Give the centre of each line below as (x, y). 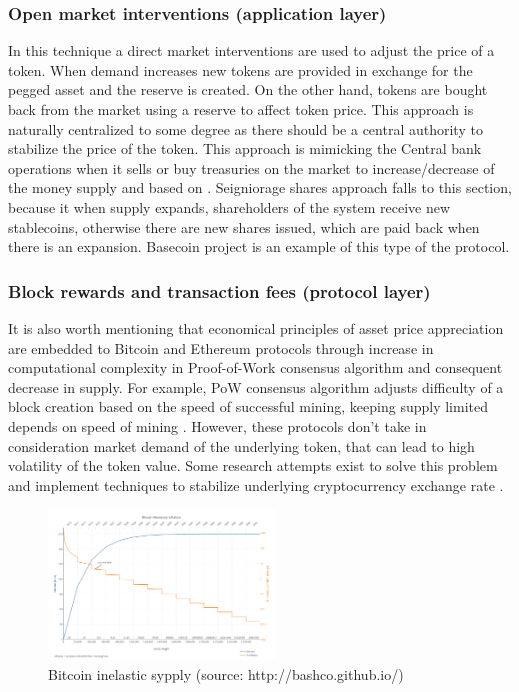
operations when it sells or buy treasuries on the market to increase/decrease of (251, 167)
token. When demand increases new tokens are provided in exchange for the (240, 69)
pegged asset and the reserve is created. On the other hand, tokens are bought (248, 89)
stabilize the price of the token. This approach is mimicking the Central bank (245, 148)
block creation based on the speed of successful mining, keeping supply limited (248, 406)
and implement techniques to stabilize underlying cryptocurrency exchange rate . (256, 484)
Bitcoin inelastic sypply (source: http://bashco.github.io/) (226, 674)
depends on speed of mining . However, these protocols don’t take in (217, 425)
